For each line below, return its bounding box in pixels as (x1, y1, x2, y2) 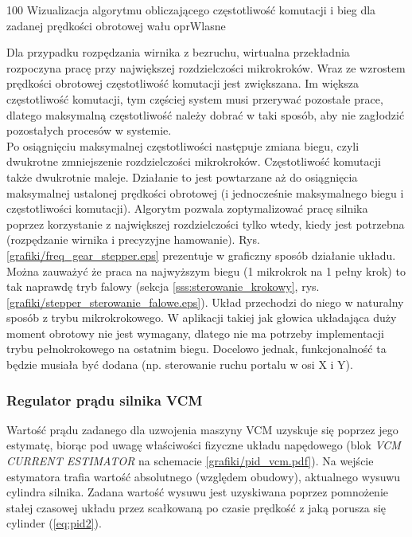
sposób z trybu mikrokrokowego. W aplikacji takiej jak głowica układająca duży (6, 309, 397, 326)
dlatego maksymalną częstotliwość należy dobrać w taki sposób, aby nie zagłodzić (6, 106, 405, 123)
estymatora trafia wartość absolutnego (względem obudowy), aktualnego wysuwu (6, 468, 401, 484)
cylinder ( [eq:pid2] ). (6, 515, 102, 531)
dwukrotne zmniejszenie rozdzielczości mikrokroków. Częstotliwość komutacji (6, 153, 381, 170)
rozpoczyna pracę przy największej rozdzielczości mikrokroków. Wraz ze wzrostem (6, 59, 406, 76)
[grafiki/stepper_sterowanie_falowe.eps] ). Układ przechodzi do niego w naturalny (6, 293, 404, 310)
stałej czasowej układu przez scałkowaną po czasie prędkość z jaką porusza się (6, 499, 387, 515)
